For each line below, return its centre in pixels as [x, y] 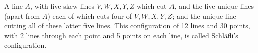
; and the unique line [204, 16]
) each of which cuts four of [90, 16]
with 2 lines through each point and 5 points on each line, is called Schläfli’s [121, 35]
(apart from [22, 16]
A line [13, 6]
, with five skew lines [62, 6]
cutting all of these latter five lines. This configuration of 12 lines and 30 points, [127, 26]
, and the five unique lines [214, 6]
